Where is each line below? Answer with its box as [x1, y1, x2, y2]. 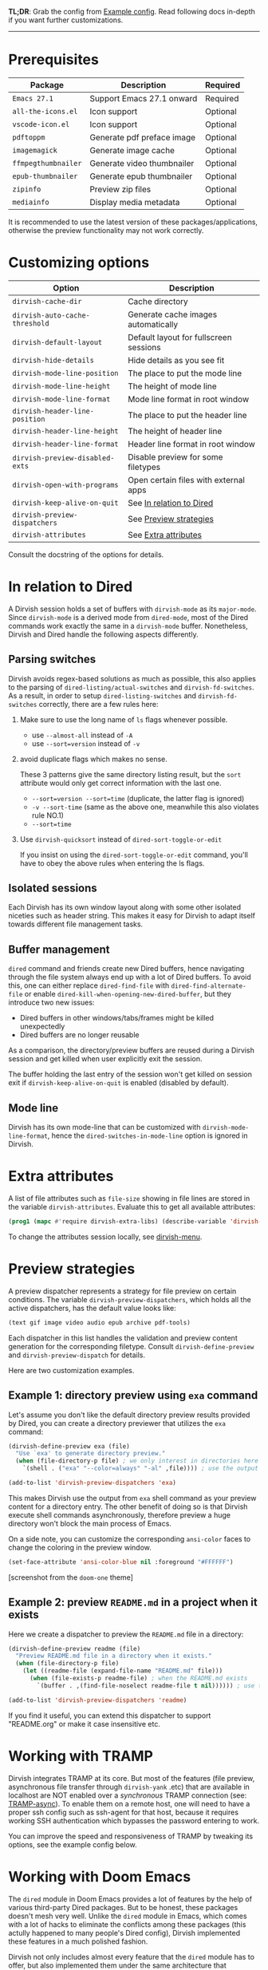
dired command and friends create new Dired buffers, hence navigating [8, 964, 245, 973]
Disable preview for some [127, 451, 223, 462]
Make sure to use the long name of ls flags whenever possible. [19, 714, 228, 724]
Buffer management [8, 942, 110, 956]
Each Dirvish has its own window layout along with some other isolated [8, 902, 242, 912]
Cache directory [127, 295, 189, 306]
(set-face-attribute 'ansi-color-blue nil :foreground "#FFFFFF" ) [8, 1557, 234, 1566]
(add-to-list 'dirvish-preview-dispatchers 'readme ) [8, 1696, 187, 1704]
